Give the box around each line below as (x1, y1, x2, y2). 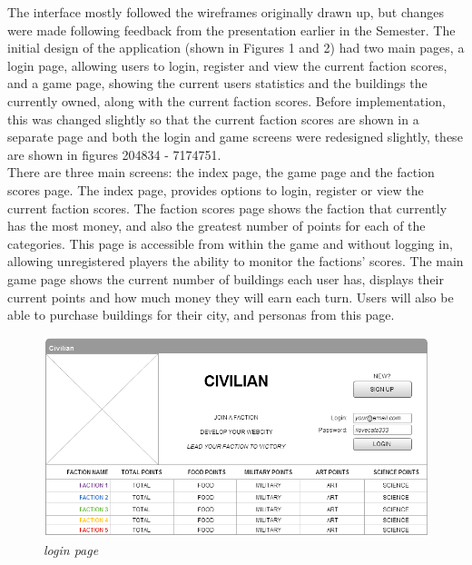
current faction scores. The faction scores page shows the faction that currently (7, 198, 447, 217)
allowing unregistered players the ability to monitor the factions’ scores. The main (7, 252, 464, 271)
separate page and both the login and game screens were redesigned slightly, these (7, 127, 463, 146)
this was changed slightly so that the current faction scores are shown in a (7, 109, 419, 128)
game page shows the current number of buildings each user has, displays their (7, 269, 444, 288)
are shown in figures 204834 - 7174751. (7, 144, 221, 164)
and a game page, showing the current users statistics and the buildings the (7, 74, 428, 93)
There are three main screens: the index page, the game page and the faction (7, 163, 435, 182)
